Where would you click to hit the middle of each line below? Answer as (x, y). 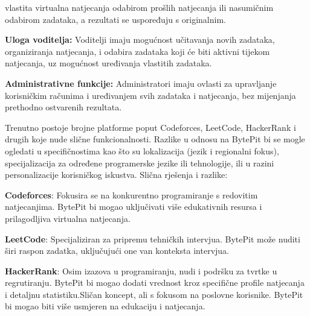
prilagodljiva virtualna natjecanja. (68, 218)
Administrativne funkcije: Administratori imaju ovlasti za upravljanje (141, 83)
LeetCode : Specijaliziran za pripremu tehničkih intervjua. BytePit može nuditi (153, 239)
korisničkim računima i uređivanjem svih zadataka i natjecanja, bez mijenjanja (150, 95)
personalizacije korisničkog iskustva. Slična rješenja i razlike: (116, 175)
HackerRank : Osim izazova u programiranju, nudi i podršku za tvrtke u (141, 270)
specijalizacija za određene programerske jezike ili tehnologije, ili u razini (140, 163)
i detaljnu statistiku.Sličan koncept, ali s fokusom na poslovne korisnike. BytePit (154, 294)
